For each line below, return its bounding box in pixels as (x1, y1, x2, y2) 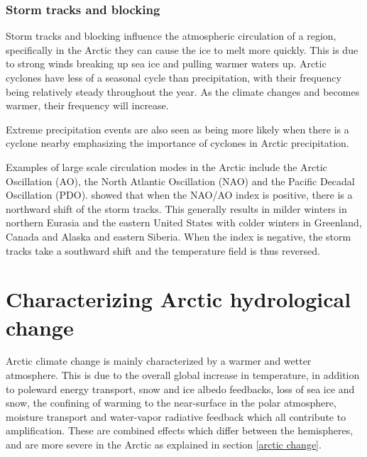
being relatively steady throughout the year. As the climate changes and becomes (6, 84, 360, 99)
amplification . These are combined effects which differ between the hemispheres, (6, 423, 354, 438)
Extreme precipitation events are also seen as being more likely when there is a (6, 121, 349, 136)
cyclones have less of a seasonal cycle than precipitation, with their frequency (6, 70, 341, 84)
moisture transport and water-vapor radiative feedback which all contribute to (6, 409, 346, 424)
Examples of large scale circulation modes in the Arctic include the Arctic (6, 159, 327, 174)
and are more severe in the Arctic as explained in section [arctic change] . (6, 437, 322, 451)
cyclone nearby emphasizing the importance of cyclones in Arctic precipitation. (6, 136, 349, 150)
